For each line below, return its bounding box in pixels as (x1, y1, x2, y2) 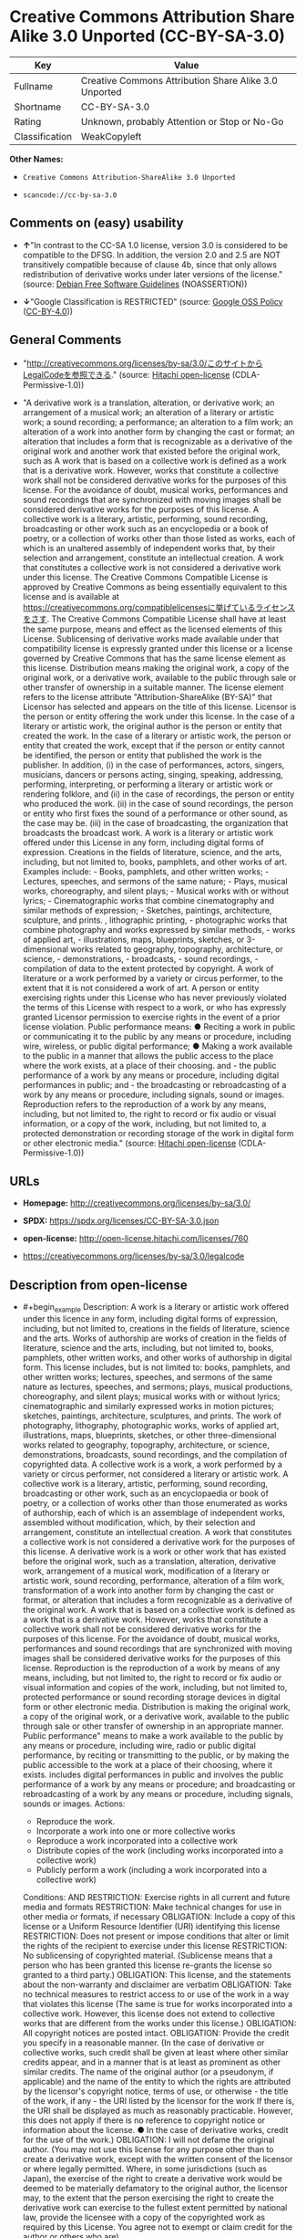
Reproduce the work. (36, 1815, 116, 1826)
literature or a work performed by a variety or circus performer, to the (22, 972, 284, 983)
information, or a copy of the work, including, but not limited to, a (22, 1118, 267, 1129)
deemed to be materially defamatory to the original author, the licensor (22, 2182, 289, 2193)
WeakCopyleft (80, 130, 142, 142)
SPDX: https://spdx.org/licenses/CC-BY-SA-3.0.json (22, 1216, 219, 1227)
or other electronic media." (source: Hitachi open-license (22, 1137, 237, 1148)
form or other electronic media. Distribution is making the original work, (22, 1700, 291, 1712)
